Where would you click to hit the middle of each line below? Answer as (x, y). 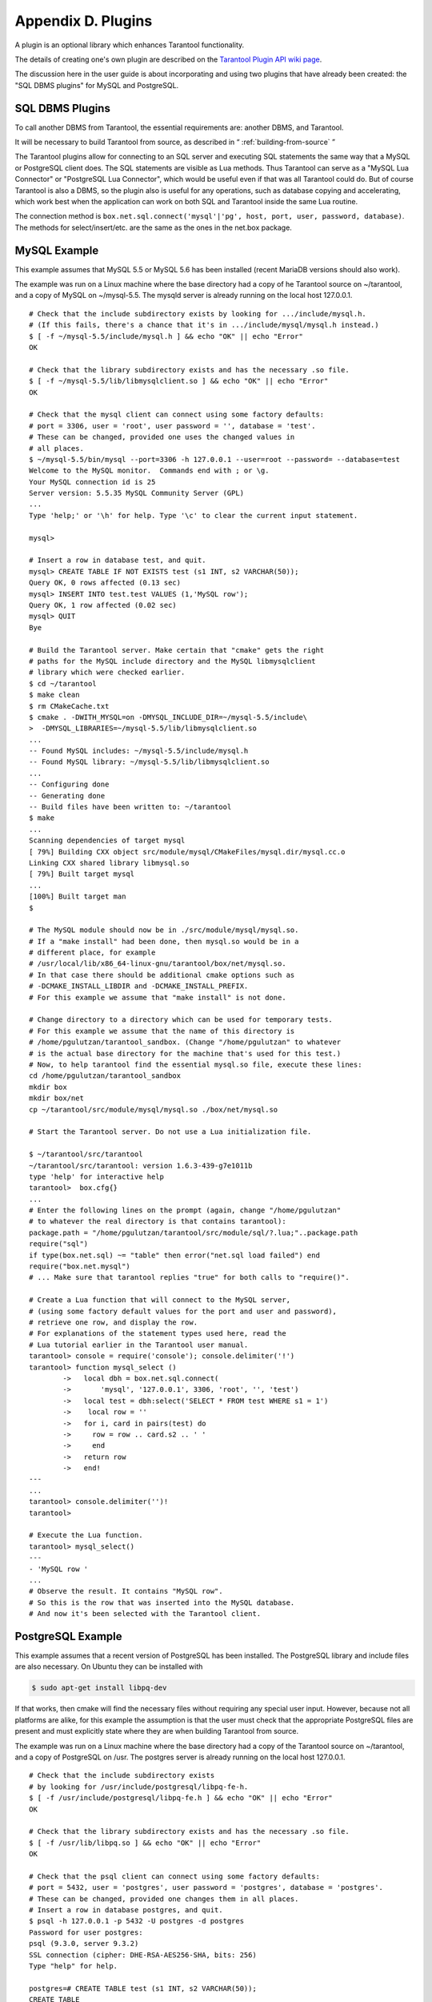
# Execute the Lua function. (86, 1535)
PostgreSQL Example (68, 1636)
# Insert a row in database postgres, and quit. (126, 1910)
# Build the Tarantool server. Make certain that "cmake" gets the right (177, 650)
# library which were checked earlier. (107, 672)
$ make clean (54, 695)
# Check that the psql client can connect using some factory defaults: (174, 1876)
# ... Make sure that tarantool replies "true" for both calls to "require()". (189, 1278)
